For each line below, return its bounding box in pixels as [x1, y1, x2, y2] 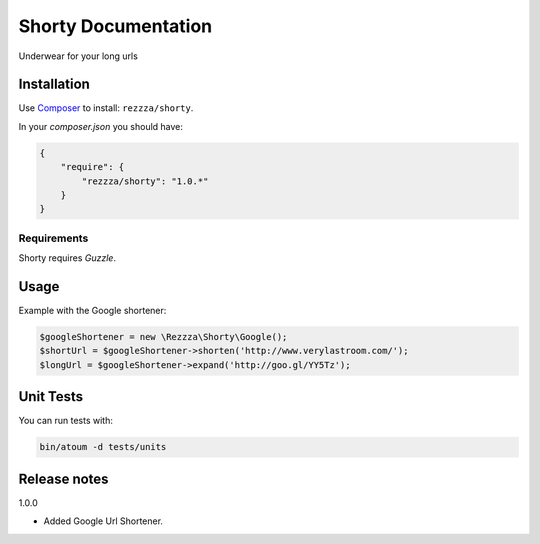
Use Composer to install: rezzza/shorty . [18, 102, 194, 114]
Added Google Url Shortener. [43, 515, 164, 527]
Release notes [18, 470, 109, 487]
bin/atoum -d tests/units [39, 441, 167, 453]
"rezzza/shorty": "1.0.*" [81, 175, 209, 187]
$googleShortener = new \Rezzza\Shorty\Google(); [39, 331, 288, 343]
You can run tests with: [18, 415, 114, 427]
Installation [18, 76, 90, 93]
